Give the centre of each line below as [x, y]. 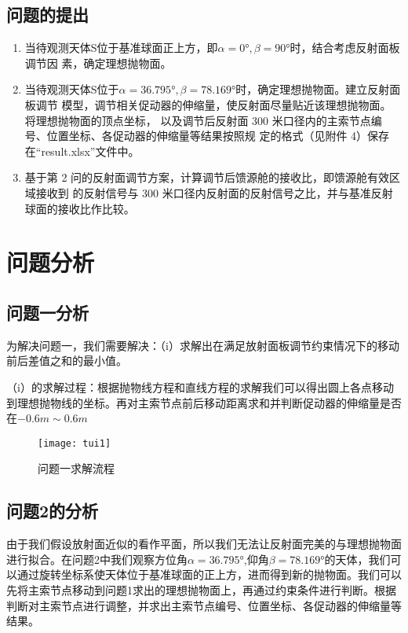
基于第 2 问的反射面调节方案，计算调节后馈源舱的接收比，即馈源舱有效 [207, 177]
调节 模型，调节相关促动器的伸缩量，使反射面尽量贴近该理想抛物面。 [213, 104]
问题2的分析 [53, 511]
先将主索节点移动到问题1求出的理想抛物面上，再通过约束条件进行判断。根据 [201, 589]
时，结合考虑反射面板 [345, 48]
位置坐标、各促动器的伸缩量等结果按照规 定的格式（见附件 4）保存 [218, 136]
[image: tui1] [75, 443]
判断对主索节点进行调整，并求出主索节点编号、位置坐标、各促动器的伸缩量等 [204, 605]
